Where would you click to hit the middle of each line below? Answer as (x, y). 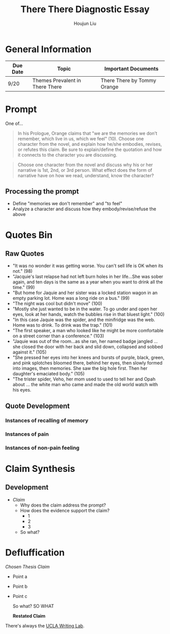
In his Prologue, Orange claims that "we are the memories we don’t (88, 133)
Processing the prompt (42, 192)
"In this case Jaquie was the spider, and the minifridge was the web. (84, 320)
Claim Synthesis (40, 469)
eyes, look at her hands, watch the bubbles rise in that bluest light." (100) (89, 314)
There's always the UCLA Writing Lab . (45, 625)
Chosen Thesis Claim (27, 566)
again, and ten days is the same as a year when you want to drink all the (88, 282)
